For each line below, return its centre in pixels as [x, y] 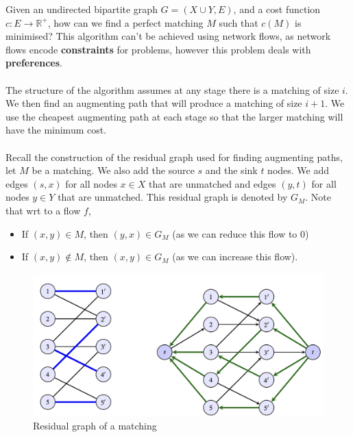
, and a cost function [277, 9]
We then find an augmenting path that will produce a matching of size [154, 103]
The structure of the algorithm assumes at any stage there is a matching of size [172, 89]
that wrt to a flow [43, 210]
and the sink [231, 170]
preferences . [34, 63]
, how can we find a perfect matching [125, 22]
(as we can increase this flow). [235, 257]
